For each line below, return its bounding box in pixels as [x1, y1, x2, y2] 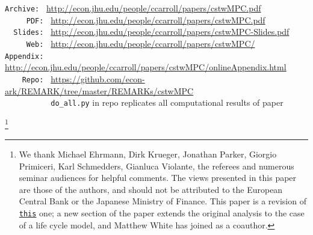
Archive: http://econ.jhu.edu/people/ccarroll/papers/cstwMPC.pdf [5, 2, 261, 14]
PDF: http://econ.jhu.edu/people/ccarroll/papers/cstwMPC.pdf [26, 13, 265, 26]
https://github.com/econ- [51, 72, 145, 85]
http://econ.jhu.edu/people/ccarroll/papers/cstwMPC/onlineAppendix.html [5, 61, 287, 73]
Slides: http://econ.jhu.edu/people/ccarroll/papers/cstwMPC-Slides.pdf [13, 25, 290, 38]
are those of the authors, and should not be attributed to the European [19, 183, 283, 195]
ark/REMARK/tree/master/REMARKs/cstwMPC [5, 84, 194, 97]
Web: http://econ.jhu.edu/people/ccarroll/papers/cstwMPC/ [26, 37, 255, 49]
